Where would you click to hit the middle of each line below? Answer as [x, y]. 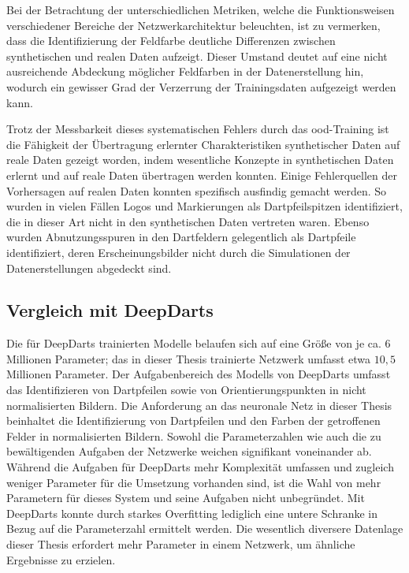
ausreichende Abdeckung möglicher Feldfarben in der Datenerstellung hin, [185, 71]
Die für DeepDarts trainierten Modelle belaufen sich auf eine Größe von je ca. [194, 343]
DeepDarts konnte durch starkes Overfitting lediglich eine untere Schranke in [192, 513]
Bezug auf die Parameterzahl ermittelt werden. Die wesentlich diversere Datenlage [205, 528]
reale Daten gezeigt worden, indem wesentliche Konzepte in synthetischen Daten [200, 160]
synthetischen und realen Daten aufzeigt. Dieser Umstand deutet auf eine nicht [197, 56]
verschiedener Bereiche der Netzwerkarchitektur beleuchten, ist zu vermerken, [193, 25]
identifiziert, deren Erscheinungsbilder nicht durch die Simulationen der [178, 252]
